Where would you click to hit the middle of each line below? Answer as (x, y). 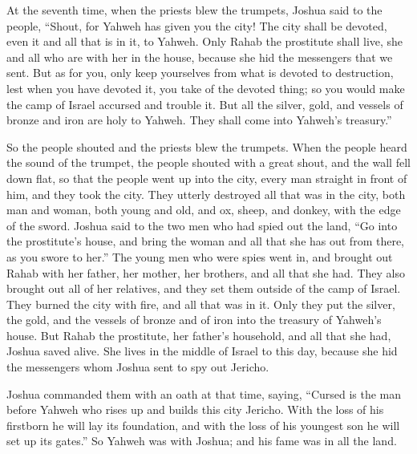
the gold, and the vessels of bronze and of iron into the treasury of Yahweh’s (194, 320)
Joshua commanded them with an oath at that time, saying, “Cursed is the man (204, 393)
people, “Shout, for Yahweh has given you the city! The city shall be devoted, (197, 25)
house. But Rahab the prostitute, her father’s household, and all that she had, (199, 335)
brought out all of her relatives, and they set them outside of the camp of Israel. (204, 288)
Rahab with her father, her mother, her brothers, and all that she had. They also (206, 272)
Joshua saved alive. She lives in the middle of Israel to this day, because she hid (202, 351)
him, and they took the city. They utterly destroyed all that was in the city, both (206, 194)
